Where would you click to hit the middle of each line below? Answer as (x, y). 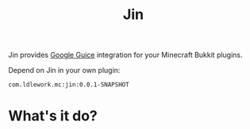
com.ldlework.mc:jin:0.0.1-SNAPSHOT (69, 85)
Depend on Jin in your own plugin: (64, 70)
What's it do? (53, 116)
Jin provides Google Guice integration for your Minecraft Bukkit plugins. (126, 55)
